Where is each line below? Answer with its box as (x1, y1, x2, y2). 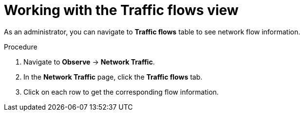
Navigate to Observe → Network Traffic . (23, 57, 155, 66)
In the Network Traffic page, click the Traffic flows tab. (23, 72, 203, 81)
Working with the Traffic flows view (4, 2, 239, 18)
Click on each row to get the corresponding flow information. (23, 87, 219, 96)
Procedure (4, 42, 38, 51)
